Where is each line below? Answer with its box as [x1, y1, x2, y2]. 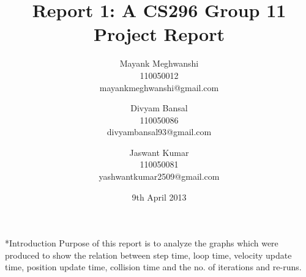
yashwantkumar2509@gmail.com [99, 170, 220, 183]
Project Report [93, 21, 225, 46]
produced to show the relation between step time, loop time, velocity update [5, 248, 292, 261]
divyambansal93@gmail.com [106, 125, 212, 138]
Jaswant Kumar [129, 146, 189, 158]
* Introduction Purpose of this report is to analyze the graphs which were [5, 237, 278, 249]
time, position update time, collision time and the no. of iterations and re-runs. [5, 260, 302, 273]
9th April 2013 [132, 190, 187, 203]
